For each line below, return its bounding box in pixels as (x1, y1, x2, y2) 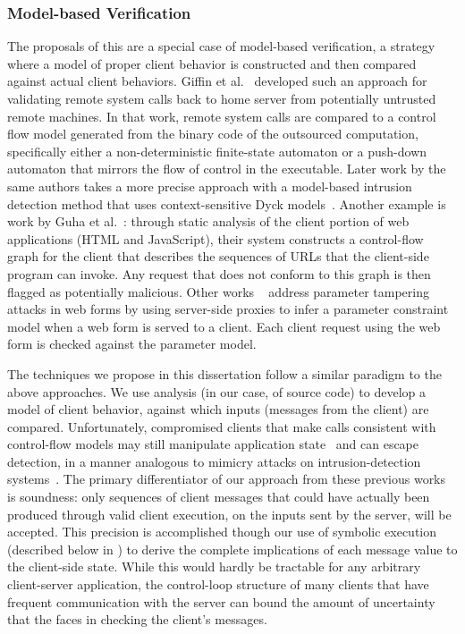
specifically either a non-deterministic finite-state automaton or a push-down (7, 141, 427, 160)
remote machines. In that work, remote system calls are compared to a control (7, 106, 436, 125)
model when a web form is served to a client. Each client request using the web (7, 317, 441, 335)
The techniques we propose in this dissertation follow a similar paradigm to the (7, 364, 442, 383)
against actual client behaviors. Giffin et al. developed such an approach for (7, 72, 427, 90)
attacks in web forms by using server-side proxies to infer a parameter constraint (7, 300, 449, 318)
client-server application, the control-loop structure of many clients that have (7, 575, 429, 594)
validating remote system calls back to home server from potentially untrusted (7, 89, 436, 107)
